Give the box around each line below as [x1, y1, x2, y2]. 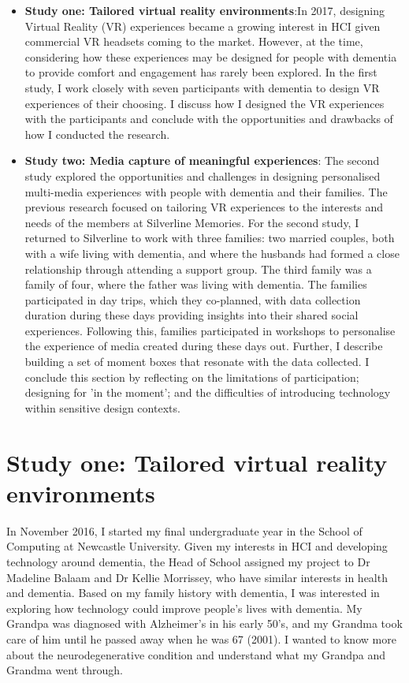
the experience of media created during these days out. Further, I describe [24, 338, 383, 354]
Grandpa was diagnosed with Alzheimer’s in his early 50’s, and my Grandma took [6, 615, 403, 632]
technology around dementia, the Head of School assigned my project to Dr [6, 553, 370, 569]
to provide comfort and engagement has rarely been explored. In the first [24, 64, 377, 80]
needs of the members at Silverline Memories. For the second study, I [24, 214, 359, 230]
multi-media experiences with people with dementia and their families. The [24, 183, 388, 200]
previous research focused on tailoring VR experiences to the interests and [24, 199, 384, 215]
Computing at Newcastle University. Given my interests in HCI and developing [6, 538, 388, 554]
